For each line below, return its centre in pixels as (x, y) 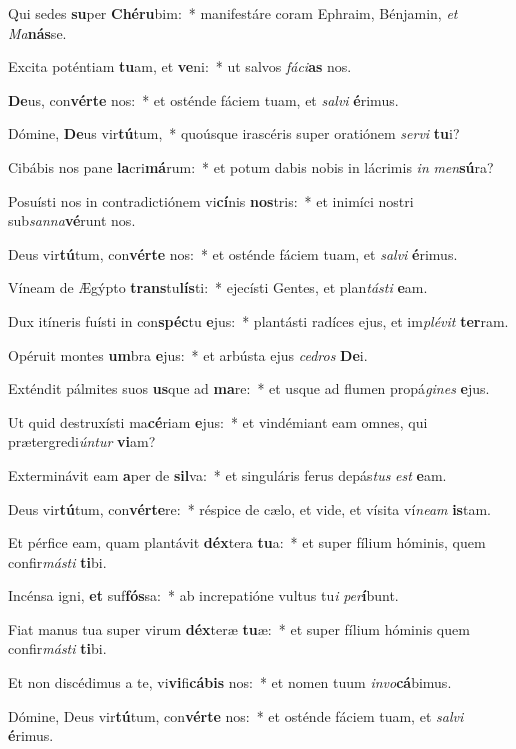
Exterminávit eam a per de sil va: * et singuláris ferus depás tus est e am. (227, 474)
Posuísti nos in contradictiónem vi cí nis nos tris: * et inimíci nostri (211, 200)
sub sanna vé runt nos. (72, 220)
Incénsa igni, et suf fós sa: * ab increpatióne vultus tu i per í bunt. (203, 595)
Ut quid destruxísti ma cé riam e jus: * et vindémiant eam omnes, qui (218, 421)
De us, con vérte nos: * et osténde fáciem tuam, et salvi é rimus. (203, 99)
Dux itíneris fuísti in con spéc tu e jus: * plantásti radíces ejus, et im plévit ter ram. (258, 320)
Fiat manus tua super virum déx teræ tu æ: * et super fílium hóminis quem (239, 628)
